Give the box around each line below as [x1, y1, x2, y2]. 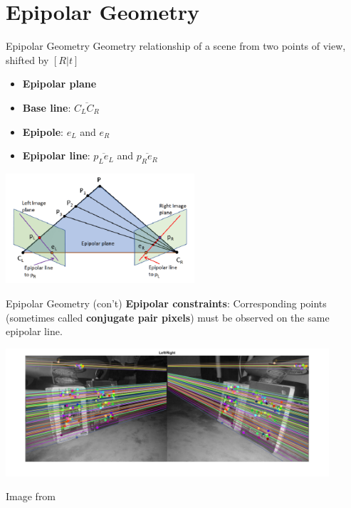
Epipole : [22, 124, 63, 139]
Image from [6, 489, 56, 504]
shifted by [6, 52, 49, 67]
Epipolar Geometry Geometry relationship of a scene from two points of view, [6, 38, 346, 53]
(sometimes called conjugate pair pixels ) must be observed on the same [6, 309, 330, 324]
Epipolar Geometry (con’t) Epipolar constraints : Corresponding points [6, 296, 327, 310]
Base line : [22, 100, 71, 115]
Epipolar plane [22, 76, 97, 91]
